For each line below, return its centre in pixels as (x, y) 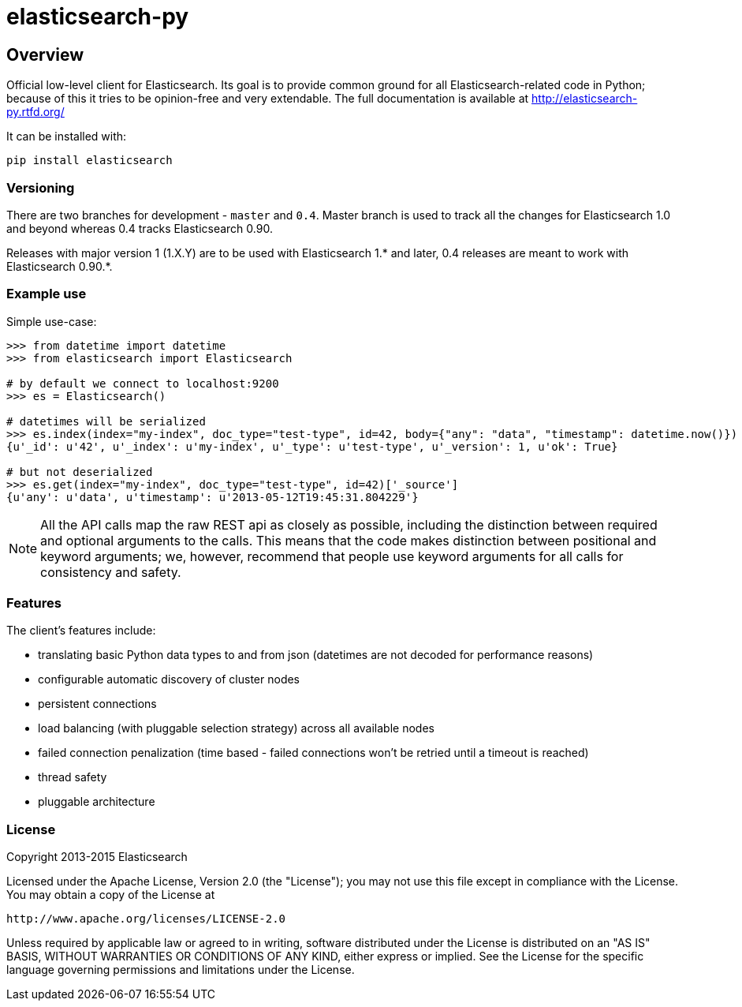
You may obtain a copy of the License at (111, 895)
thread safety (73, 777)
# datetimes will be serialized (106, 421)
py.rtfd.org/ (35, 112)
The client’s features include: (81, 631)
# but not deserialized (80, 472)
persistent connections (97, 704)
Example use (47, 294)
